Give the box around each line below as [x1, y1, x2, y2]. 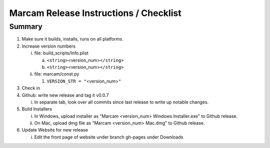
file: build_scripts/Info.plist [34, 50, 88, 56]
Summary [9, 22, 42, 31]
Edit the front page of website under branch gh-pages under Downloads [34, 134, 183, 140]
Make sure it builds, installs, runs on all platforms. [21, 36, 123, 42]
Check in [21, 85, 40, 91]
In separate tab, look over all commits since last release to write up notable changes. [34, 99, 209, 105]
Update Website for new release [21, 127, 88, 133]
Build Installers [21, 106, 52, 112]
